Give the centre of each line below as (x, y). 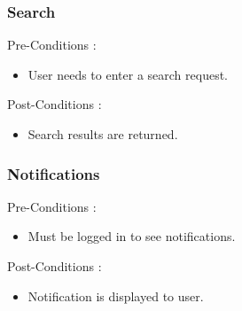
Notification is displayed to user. (116, 295)
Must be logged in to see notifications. (132, 236)
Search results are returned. (103, 134)
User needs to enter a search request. (128, 74)
